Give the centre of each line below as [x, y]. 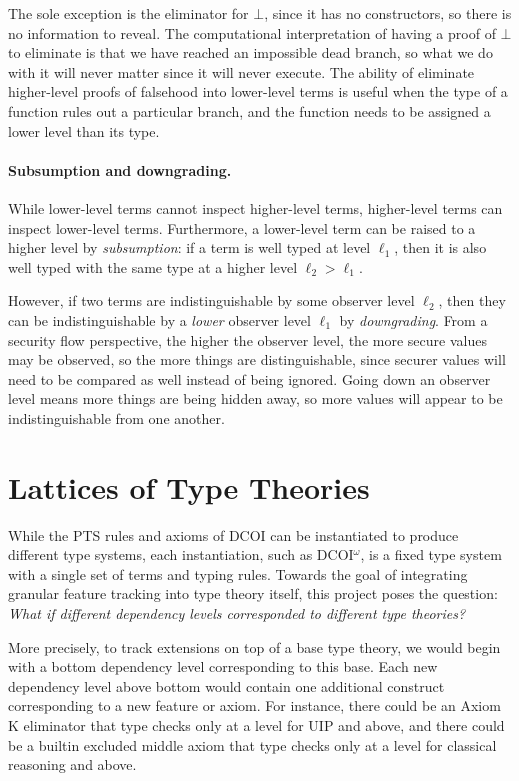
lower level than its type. [84, 130]
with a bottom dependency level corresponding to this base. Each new [223, 666]
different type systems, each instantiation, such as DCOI [181, 554]
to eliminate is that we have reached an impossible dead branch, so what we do [250, 52]
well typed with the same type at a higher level [153, 266]
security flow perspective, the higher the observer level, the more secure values [247, 339]
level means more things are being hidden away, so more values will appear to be [255, 398]
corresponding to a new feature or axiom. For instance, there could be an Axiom [254, 705]
